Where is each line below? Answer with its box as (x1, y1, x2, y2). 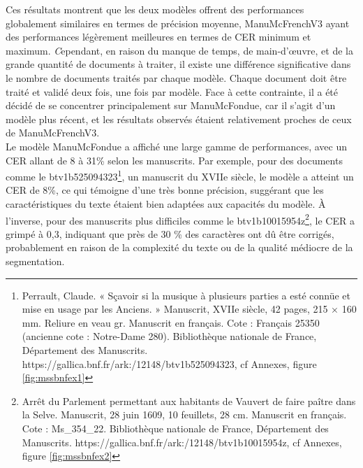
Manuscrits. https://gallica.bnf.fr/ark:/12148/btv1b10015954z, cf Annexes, (22, 434, 342, 449)
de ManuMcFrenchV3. (6, 125, 100, 140)
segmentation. (6, 254, 65, 268)
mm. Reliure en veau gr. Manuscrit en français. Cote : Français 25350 (22, 315, 320, 329)
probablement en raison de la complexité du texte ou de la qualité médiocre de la (6, 240, 353, 255)
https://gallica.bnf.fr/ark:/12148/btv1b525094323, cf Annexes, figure (22, 356, 317, 371)
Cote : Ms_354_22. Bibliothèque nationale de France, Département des (22, 420, 329, 435)
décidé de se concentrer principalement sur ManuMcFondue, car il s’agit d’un (6, 98, 336, 113)
